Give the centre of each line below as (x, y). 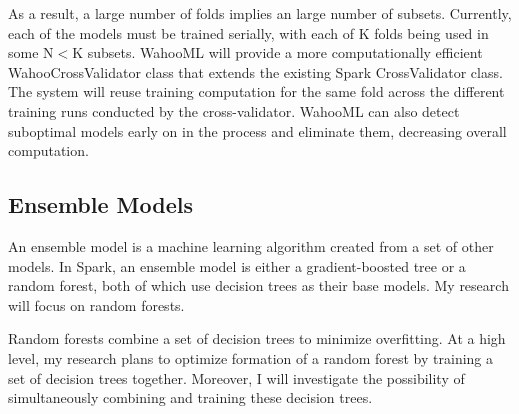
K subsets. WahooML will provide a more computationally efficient (277, 52)
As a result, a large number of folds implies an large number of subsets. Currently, (260, 13)
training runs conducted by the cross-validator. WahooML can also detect (234, 110)
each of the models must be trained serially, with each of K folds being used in (248, 32)
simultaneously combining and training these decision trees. (190, 397)
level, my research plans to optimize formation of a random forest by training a (251, 357)
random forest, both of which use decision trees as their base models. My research (258, 285)
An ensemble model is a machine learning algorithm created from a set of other (251, 245)
